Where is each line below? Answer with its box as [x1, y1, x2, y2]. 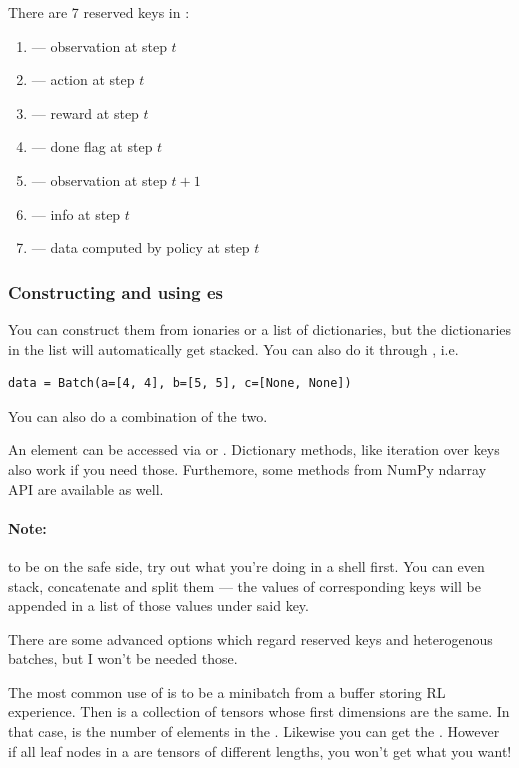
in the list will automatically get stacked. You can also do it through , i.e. [8, 338, 459, 359]
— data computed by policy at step [31, 237, 250, 258]
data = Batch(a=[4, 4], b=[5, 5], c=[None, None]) [8, 376, 352, 391]
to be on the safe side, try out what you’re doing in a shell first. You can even [8, 555, 485, 576]
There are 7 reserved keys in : [8, 2, 190, 22]
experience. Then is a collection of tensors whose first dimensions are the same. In [8, 701, 510, 722]
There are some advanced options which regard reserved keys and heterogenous [8, 628, 493, 649]
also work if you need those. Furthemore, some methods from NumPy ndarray [8, 458, 487, 479]
